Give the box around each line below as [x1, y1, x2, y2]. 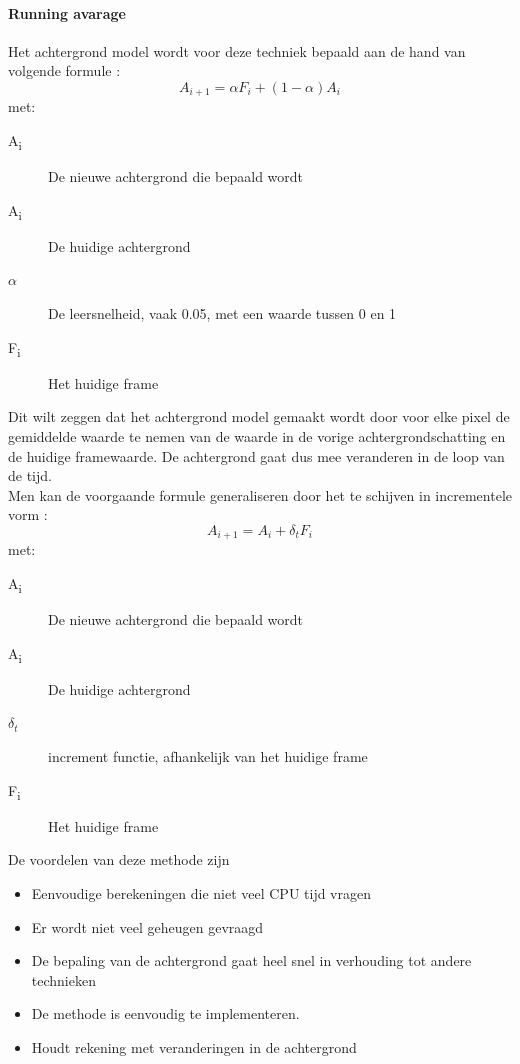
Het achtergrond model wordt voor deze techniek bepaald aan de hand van [8, 40, 466, 61]
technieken [31, 969, 96, 990]
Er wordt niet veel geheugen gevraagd [31, 916, 264, 937]
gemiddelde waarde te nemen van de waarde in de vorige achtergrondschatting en [8, 425, 506, 446]
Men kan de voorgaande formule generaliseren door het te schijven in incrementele [8, 484, 512, 505]
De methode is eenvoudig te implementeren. [31, 1003, 300, 1024]
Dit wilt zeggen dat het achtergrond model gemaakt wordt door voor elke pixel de [8, 406, 510, 427]
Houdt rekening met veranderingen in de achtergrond [31, 1036, 357, 1057]
